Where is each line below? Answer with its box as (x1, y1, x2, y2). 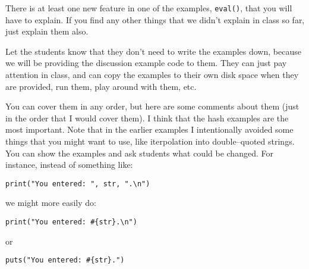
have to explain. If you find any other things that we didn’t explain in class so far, (5, 13, 305, 26)
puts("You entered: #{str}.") (5, 256, 125, 265)
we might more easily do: (5, 196, 96, 209)
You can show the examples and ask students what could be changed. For (5, 146, 273, 159)
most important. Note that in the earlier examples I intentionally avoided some (5, 123, 294, 136)
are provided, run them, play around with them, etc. (5, 80, 197, 92)
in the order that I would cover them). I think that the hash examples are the (5, 111, 289, 124)
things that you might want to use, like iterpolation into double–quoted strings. (5, 135, 295, 147)
